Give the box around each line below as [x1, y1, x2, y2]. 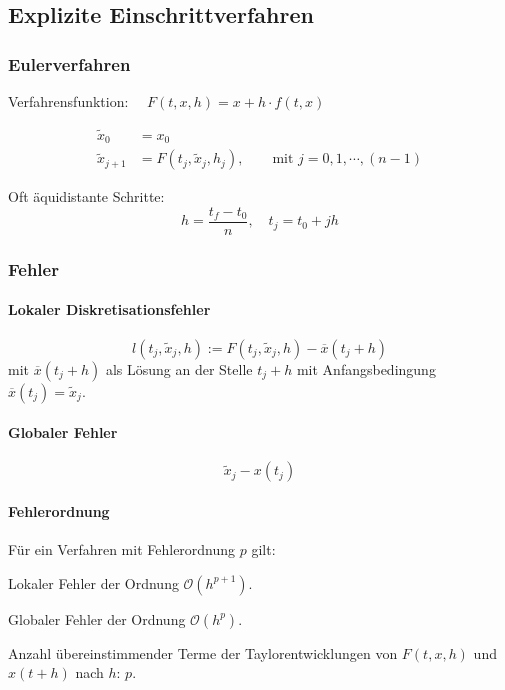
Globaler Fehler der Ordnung [8, 608, 186, 629]
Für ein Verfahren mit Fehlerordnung [8, 539, 236, 560]
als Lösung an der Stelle [105, 358, 253, 379]
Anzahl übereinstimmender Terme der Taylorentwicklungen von [8, 642, 398, 663]
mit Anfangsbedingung [296, 358, 436, 379]
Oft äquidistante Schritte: [8, 186, 165, 207]
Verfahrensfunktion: [8, 91, 129, 111]
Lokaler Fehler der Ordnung [8, 572, 179, 593]
